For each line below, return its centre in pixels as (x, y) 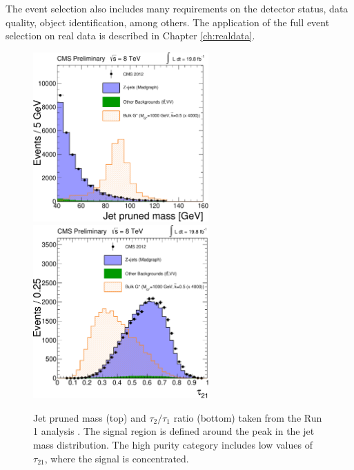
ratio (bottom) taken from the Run (248, 417)
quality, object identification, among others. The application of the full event (168, 22)
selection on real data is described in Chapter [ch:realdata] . (130, 36)
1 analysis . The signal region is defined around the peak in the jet (174, 431)
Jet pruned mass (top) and (90, 417)
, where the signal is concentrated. (117, 458)
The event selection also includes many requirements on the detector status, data (177, 8)
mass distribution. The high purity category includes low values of (173, 444)
